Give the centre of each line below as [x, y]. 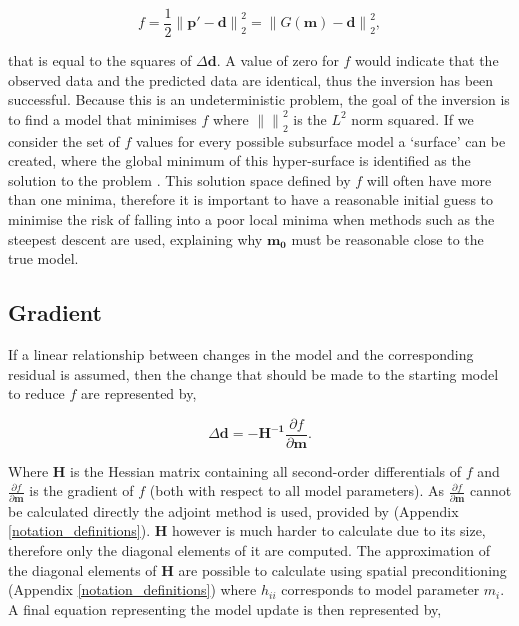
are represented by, [139, 393]
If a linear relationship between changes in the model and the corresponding [241, 354]
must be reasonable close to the [387, 238]
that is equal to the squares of [100, 60]
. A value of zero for [277, 60]
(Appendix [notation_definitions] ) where [132, 589]
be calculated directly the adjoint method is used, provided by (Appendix [233, 510]
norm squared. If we [412, 118]
